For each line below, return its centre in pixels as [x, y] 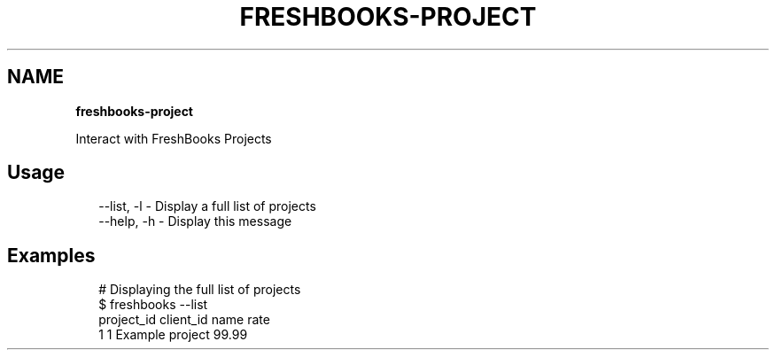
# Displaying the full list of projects [200, 290]
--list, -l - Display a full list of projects [207, 206]
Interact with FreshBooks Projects [174, 138]
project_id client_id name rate [184, 320]
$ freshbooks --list [153, 305]
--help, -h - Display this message [195, 221]
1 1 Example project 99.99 [173, 335]
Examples [51, 255]
